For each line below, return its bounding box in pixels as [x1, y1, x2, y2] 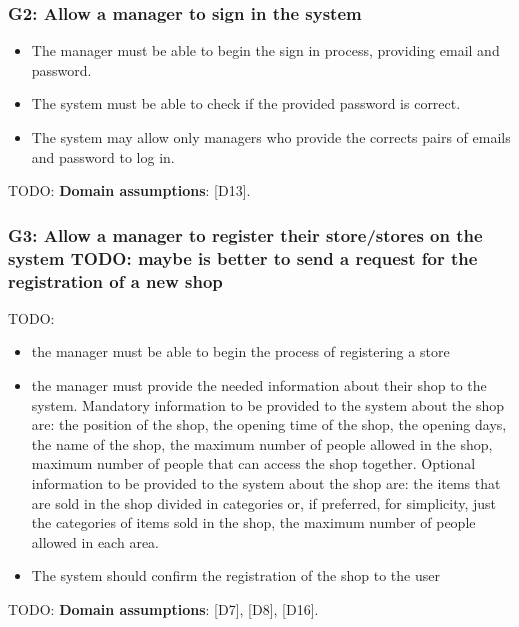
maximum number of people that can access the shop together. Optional [31, 453, 476, 474]
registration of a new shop [8, 268, 223, 293]
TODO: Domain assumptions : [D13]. [8, 180, 251, 201]
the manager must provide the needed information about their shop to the [31, 375, 487, 396]
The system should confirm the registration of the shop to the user [31, 565, 440, 586]
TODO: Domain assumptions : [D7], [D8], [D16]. [8, 598, 319, 619]
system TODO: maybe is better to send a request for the [8, 245, 478, 270]
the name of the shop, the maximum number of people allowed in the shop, [31, 433, 493, 454]
